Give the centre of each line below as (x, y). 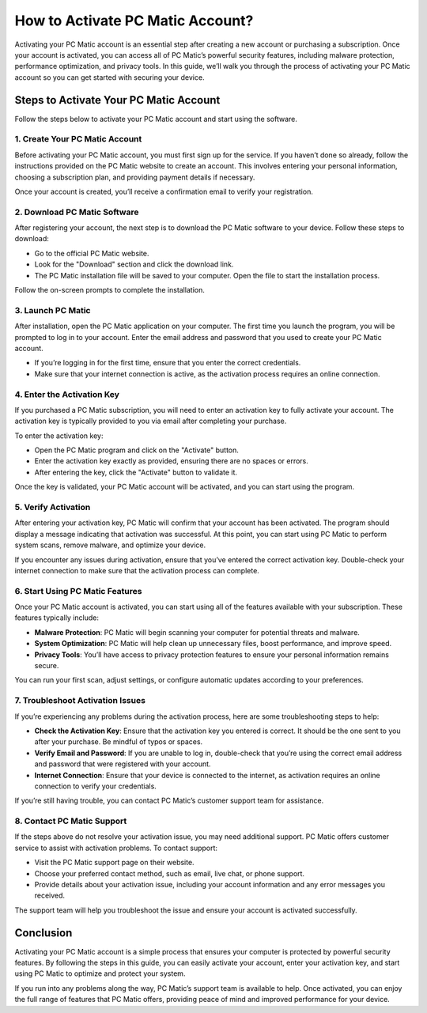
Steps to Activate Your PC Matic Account (117, 100)
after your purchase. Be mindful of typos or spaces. (119, 742)
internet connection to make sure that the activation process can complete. (137, 570)
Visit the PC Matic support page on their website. (114, 863)
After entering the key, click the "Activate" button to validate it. (136, 472)
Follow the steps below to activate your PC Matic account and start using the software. (156, 119)
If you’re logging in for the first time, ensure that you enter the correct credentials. (168, 363)
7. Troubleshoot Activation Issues (80, 701)
